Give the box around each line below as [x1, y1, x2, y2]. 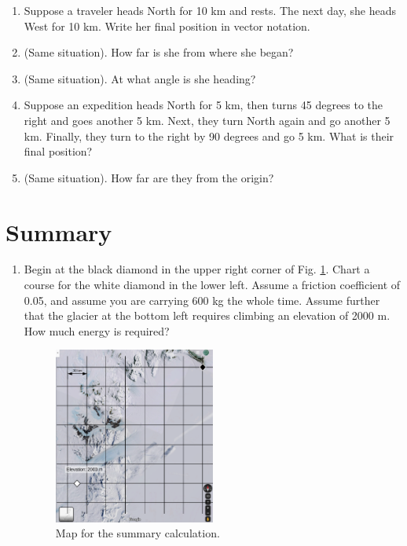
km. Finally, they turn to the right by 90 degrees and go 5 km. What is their [24, 127, 394, 144]
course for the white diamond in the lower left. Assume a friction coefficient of [24, 277, 401, 293]
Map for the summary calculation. [55, 525, 220, 541]
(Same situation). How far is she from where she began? [24, 44, 294, 60]
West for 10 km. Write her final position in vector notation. [24, 17, 310, 34]
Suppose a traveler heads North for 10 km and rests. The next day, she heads [24, 2, 396, 18]
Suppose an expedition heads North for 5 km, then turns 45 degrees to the [24, 97, 383, 113]
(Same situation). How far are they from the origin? [24, 169, 274, 185]
